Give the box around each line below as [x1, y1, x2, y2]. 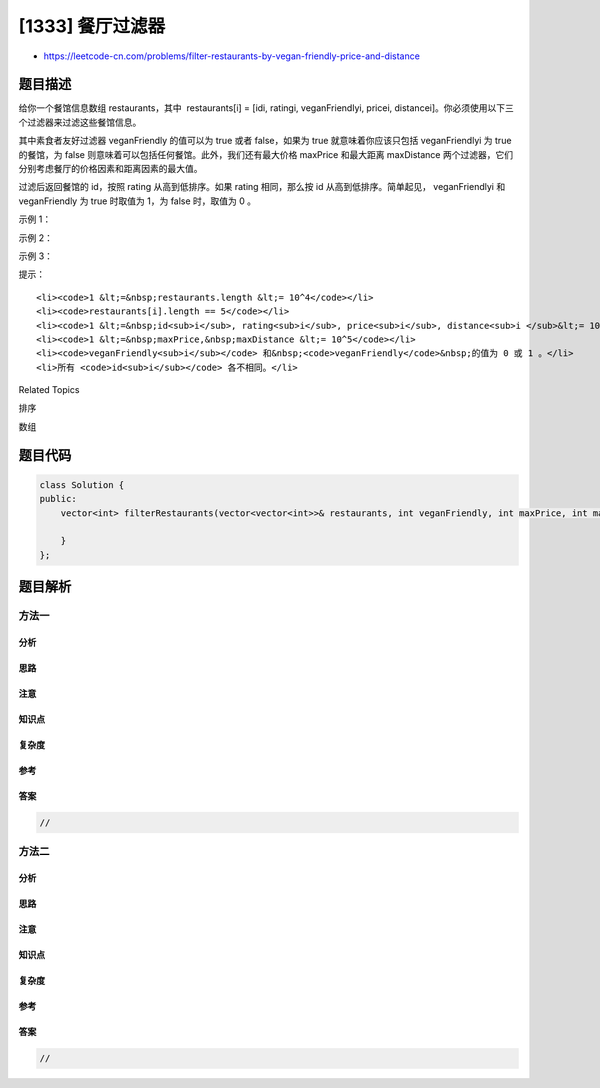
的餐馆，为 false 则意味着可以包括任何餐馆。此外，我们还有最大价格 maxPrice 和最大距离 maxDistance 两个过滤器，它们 [18, 148, 514, 160]
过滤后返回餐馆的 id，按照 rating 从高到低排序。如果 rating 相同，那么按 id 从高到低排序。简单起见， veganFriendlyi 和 [18, 181, 506, 193]
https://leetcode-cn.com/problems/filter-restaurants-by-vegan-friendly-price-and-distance [43, 50, 420, 62]
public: [39, 493, 77, 505]
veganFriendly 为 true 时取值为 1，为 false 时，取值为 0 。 [18, 195, 257, 207]
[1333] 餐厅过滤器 [18, 15, 166, 37]
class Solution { [39, 479, 125, 490]
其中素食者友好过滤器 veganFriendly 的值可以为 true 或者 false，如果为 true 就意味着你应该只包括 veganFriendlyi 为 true [18, 135, 512, 147]
